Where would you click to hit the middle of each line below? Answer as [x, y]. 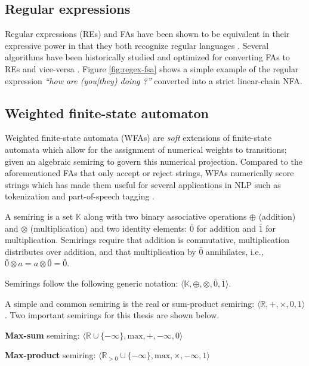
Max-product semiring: [50, 355]
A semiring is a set [39, 216]
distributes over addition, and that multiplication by [101, 251]
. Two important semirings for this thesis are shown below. [112, 315]
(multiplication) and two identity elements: [109, 228]
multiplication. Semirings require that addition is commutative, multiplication [147, 240]
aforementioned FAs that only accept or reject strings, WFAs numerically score [149, 173]
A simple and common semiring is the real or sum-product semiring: [130, 303]
